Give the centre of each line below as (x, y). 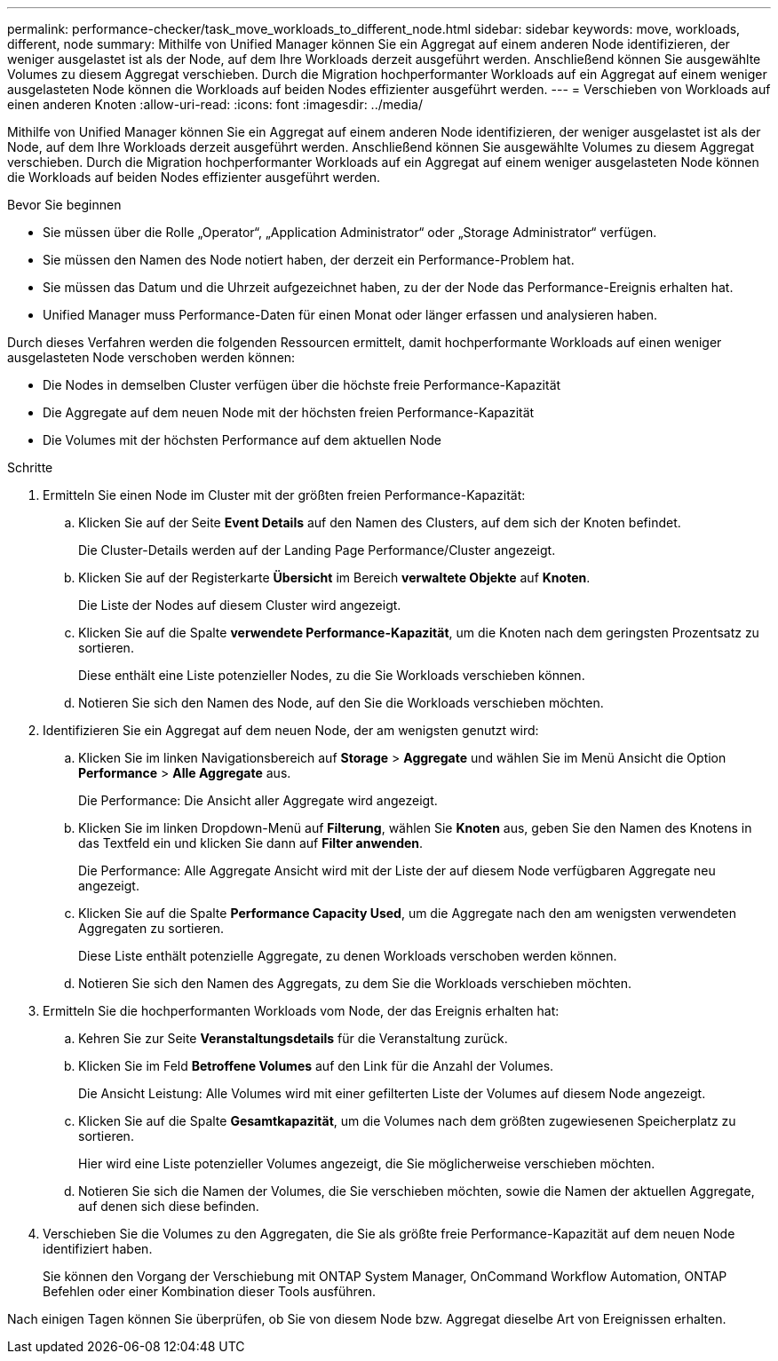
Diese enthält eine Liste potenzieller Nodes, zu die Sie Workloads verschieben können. (332, 675)
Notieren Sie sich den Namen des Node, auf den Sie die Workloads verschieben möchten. (341, 703)
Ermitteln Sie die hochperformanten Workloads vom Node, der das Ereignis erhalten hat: (301, 1011)
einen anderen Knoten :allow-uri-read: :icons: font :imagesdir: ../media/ (215, 104)
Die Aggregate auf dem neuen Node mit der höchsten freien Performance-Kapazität (289, 412)
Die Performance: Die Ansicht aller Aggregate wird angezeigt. (258, 800)
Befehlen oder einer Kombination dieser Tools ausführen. (210, 1291)
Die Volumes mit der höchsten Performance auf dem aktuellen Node (242, 440)
